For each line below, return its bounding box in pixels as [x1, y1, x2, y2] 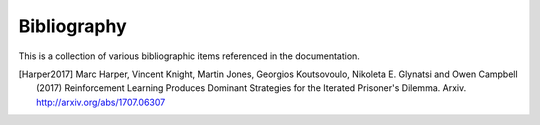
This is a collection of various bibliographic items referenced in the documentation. [18, 50, 360, 62]
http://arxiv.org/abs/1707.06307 [36, 96, 166, 108]
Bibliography [18, 15, 127, 37]
